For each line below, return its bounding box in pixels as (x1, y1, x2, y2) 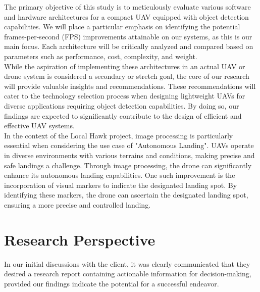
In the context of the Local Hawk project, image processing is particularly (4, 130, 233, 140)
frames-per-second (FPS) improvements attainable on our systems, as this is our (4, 31, 252, 41)
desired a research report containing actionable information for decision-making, (4, 268, 251, 279)
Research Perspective (4, 229, 155, 250)
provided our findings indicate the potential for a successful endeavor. (4, 278, 219, 288)
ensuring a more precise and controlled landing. (4, 199, 151, 210)
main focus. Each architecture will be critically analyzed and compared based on (4, 41, 253, 52)
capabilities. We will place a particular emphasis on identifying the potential (4, 21, 240, 32)
